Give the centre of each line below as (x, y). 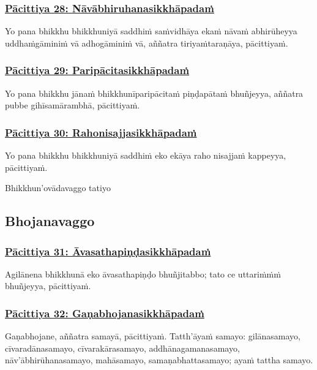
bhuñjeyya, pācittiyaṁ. (48, 286)
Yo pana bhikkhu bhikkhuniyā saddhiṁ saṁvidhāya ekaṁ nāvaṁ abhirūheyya (151, 31)
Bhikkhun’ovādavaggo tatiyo (58, 188)
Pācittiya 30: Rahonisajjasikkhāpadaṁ (101, 132)
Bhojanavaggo (50, 221)
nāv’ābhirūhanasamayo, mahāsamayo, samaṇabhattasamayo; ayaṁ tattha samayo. (159, 360)
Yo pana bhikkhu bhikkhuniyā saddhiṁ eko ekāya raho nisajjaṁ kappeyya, (146, 155)
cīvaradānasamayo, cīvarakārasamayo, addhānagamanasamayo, (122, 348)
